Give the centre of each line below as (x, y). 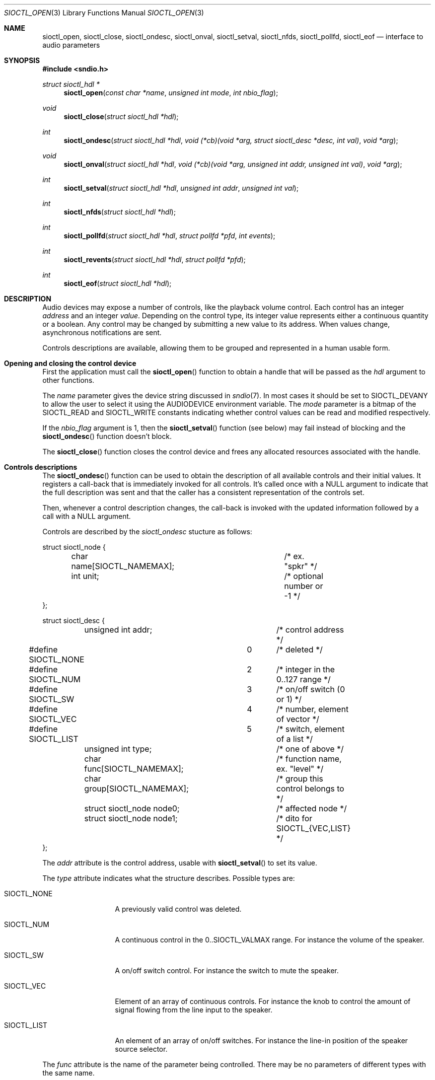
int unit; (85, 576)
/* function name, (309, 759)
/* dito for (294, 818)
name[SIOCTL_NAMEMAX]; (123, 566)
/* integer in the (306, 669)
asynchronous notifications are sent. (102, 332)
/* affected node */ (312, 808)
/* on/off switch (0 (311, 689)
